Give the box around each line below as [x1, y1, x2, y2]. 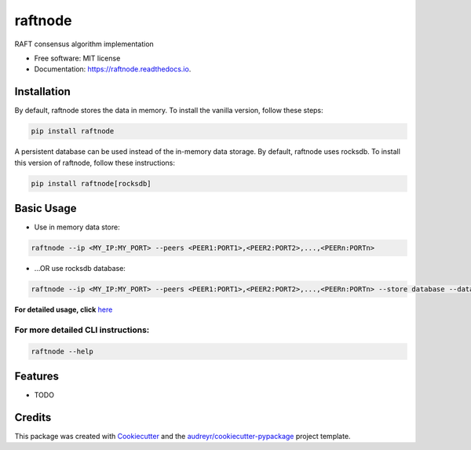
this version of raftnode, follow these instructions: [14, 158, 176, 167]
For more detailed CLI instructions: [14, 324, 150, 335]
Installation [14, 85, 71, 98]
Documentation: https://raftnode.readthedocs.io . [34, 64, 192, 74]
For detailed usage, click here [14, 305, 113, 314]
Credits [14, 411, 52, 424]
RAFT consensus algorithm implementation [14, 39, 155, 49]
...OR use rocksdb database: [34, 264, 126, 273]
